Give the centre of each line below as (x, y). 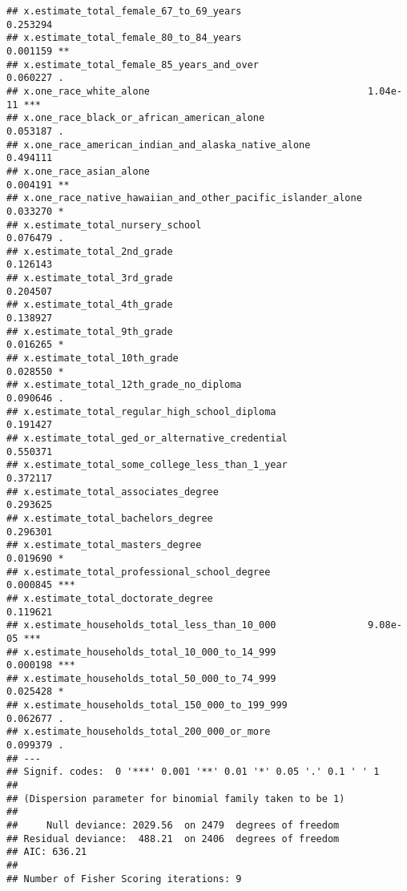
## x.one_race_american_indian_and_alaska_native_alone (159, 145)
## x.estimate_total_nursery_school (104, 225)
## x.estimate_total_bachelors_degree (110, 518)
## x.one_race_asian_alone (78, 171)
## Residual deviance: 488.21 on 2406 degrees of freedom (173, 839)
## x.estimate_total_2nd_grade (90, 251)
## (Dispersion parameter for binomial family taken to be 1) (176, 798)
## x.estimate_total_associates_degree (113, 492)
